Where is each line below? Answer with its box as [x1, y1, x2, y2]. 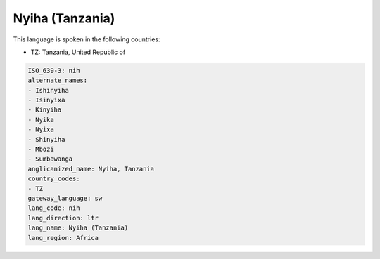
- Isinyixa [27, 96, 65, 105]
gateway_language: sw [27, 194, 103, 202]
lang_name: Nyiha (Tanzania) [27, 224, 129, 232]
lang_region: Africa [27, 234, 99, 241]
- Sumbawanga [27, 155, 73, 163]
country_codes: [27, 175, 80, 182]
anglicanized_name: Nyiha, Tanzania [27, 165, 155, 173]
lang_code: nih [27, 204, 80, 212]
